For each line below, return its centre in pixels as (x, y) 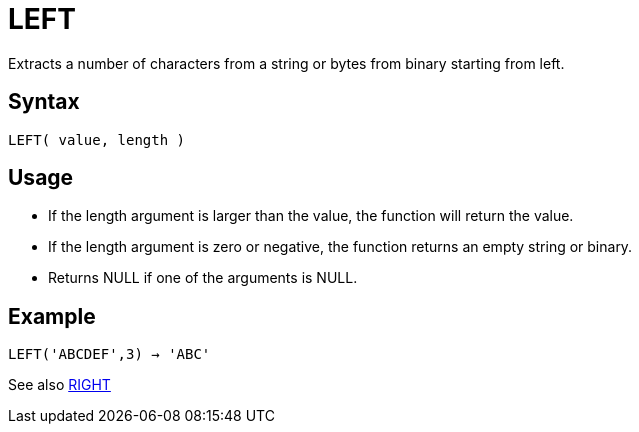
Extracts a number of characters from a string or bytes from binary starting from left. (286, 63)
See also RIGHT (59, 385)
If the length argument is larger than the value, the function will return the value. (311, 216)
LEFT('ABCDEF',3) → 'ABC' (109, 354)
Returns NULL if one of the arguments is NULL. (203, 278)
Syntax (44, 102)
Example (52, 316)
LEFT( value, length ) (97, 139)
